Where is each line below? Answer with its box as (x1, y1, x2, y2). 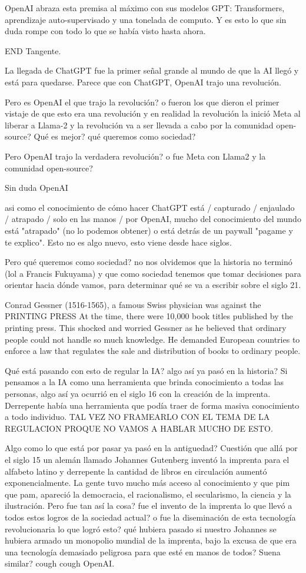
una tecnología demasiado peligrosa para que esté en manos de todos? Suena (5, 545, 281, 558)
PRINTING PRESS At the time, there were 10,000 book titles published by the (5, 310, 293, 322)
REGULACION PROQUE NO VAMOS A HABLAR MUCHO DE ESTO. (5, 422, 273, 434)
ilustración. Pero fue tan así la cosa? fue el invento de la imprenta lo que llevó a (5, 499, 292, 512)
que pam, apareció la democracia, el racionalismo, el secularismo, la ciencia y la (5, 488, 291, 500)
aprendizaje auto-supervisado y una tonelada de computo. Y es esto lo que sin (5, 13, 287, 25)
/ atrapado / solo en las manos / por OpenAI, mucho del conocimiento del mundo (5, 213, 301, 225)
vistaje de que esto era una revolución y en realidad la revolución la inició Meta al (5, 107, 301, 120)
